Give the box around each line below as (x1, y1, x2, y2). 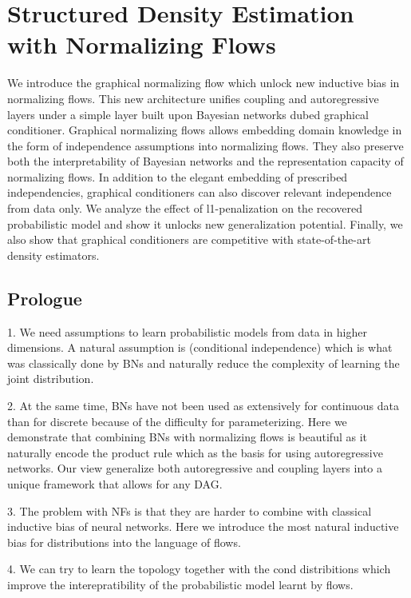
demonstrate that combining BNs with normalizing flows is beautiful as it (7, 429, 367, 445)
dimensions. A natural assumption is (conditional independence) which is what (7, 339, 393, 356)
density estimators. (7, 246, 100, 263)
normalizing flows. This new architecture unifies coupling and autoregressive (7, 90, 379, 106)
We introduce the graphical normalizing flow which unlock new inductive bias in (7, 74, 400, 91)
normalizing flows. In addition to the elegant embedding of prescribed (7, 168, 348, 185)
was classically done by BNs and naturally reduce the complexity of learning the (7, 354, 400, 371)
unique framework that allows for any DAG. (7, 475, 223, 492)
